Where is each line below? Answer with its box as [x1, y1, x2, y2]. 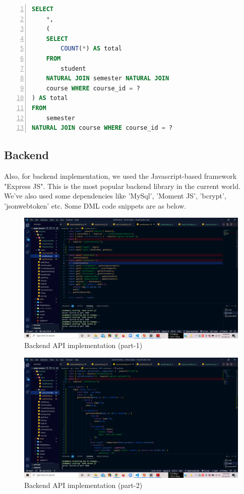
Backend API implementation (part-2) [24, 480, 143, 490]
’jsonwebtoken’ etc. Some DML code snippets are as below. [4, 200, 187, 211]
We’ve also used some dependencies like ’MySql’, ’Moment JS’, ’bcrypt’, [4, 190, 226, 201]
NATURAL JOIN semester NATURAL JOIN [46, 75, 169, 82]
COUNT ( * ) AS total [60, 45, 123, 53]
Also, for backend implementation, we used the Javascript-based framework [4, 170, 237, 181]
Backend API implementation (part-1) [24, 340, 143, 351]
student [60, 65, 86, 72]
